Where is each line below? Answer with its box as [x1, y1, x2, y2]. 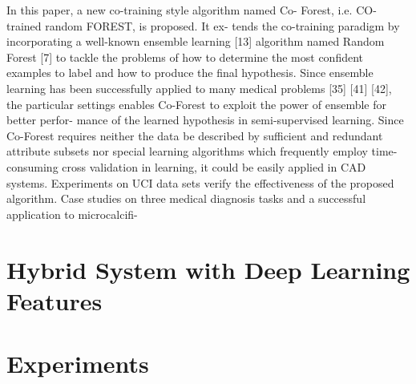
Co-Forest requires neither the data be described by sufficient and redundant [6, 127, 383, 143]
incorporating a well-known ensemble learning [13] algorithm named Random [6, 33, 385, 50]
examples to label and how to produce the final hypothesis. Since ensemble [6, 64, 374, 81]
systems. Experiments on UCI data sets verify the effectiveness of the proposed [6, 174, 394, 191]
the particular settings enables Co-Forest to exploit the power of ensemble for [6, 95, 387, 112]
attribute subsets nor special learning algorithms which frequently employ [6, 143, 368, 160]
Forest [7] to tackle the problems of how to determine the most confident [6, 48, 364, 65]
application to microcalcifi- [6, 205, 138, 222]
